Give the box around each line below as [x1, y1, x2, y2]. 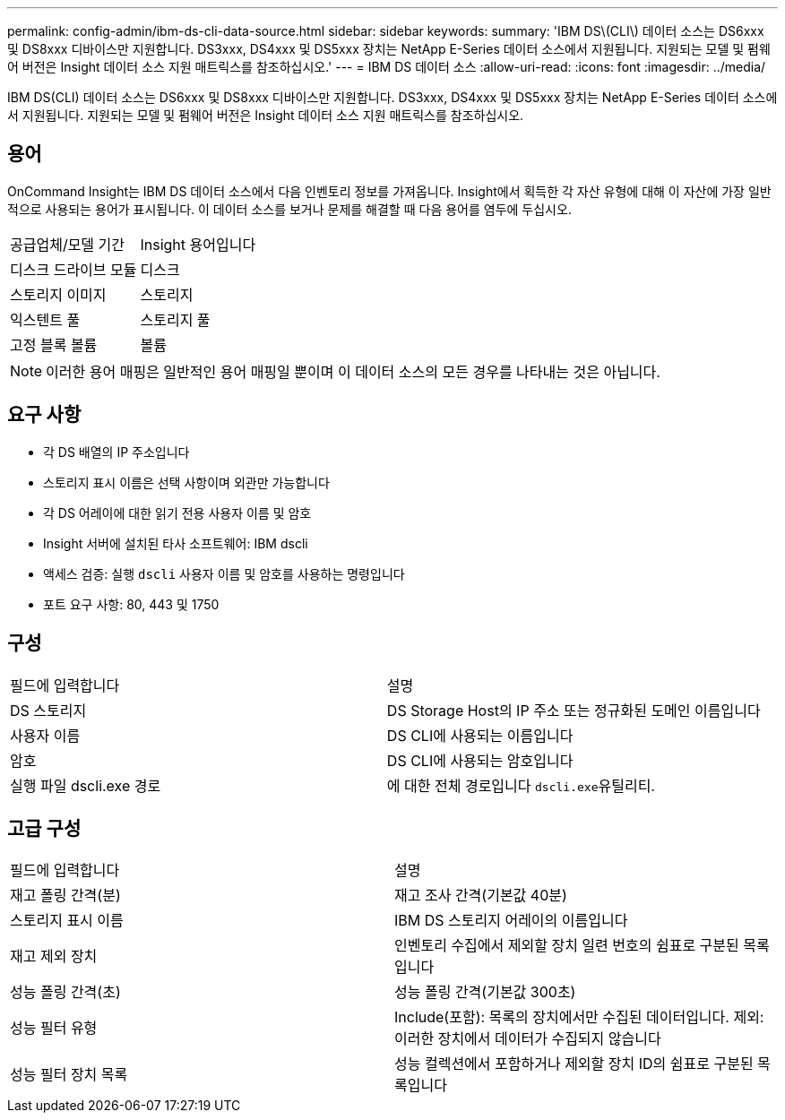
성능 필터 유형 [10, 1019, 98, 1038]
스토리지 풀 [140, 310, 211, 329]
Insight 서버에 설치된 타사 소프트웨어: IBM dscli [43, 535, 308, 551]
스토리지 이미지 [10, 285, 107, 304]
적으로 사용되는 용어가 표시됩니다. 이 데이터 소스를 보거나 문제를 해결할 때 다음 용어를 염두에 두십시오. [7, 201, 572, 217]
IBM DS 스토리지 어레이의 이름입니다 [394, 911, 628, 930]
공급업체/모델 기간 [10, 235, 125, 254]
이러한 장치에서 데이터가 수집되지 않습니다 [394, 1030, 661, 1048]
